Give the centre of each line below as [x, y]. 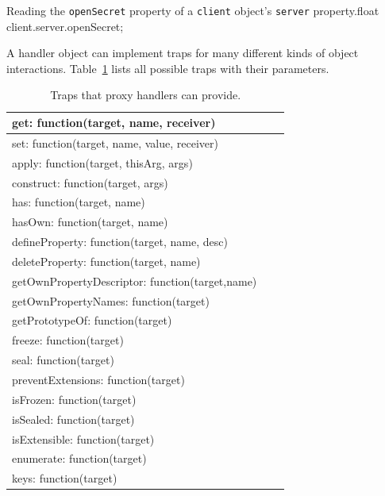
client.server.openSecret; [65, 26]
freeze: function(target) [68, 340]
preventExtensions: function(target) [98, 379]
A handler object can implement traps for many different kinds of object [183, 53]
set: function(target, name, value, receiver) [115, 142]
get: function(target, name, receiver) [114, 123]
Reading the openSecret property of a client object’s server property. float [193, 10]
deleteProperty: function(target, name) [106, 261]
